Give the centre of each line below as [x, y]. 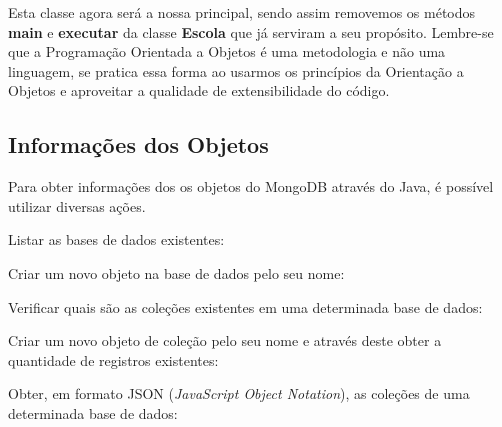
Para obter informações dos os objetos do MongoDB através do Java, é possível [251, 186]
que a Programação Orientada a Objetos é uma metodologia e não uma [227, 51]
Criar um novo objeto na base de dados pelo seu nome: [176, 272]
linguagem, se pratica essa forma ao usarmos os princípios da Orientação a [236, 70]
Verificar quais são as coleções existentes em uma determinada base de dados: [245, 306]
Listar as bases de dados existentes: [116, 239]
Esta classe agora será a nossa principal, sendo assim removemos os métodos [242, 12]
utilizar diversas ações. [77, 205]
